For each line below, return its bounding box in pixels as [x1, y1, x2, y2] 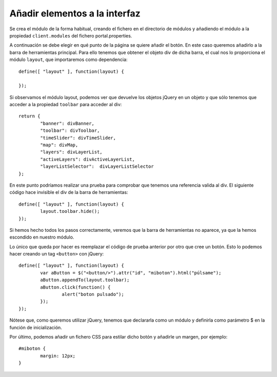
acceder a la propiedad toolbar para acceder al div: [9, 102, 122, 108]
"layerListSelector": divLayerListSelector [40, 164, 154, 169]
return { [18, 113, 41, 119]
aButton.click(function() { [40, 284, 111, 290]
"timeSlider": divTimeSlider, [40, 135, 116, 141]
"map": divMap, [40, 142, 78, 148]
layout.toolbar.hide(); [40, 208, 100, 214]
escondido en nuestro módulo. [9, 234, 74, 241]
